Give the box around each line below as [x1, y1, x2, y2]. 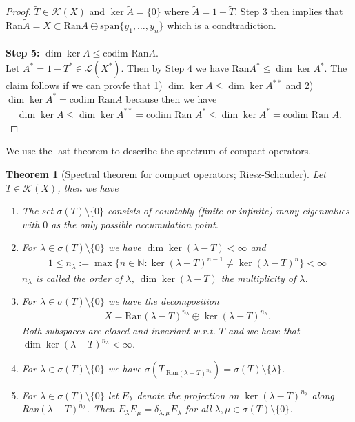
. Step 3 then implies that [234, 4, 343, 19]
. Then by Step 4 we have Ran [121, 61, 250, 75]
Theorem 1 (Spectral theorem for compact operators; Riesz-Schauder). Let [6, 166, 326, 181]
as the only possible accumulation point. [51, 217, 219, 231]
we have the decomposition [108, 294, 219, 308]
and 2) [285, 78, 314, 92]
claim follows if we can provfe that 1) [6, 78, 163, 92]
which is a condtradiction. [167, 18, 276, 32]
